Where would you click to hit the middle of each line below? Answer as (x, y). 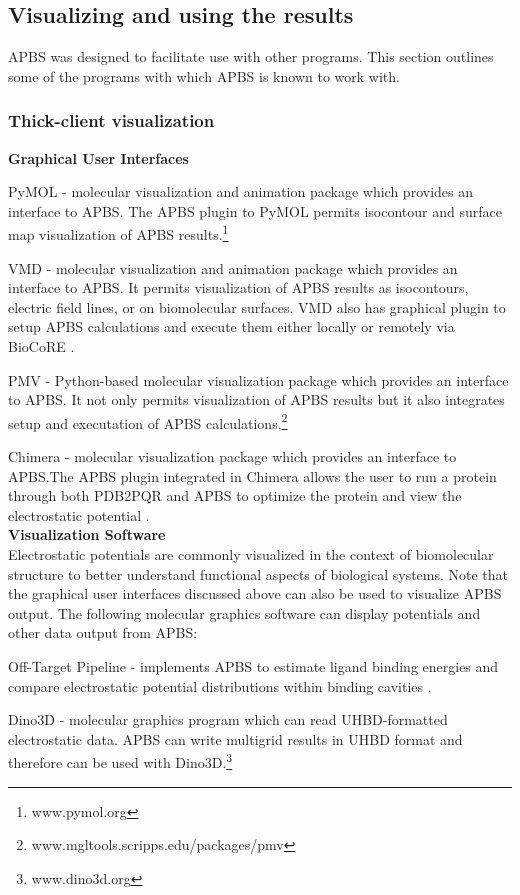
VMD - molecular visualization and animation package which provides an (233, 267)
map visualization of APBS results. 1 (118, 233)
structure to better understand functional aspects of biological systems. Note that (258, 573)
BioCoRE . (41, 346)
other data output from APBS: (103, 632)
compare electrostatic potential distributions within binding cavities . (220, 685)
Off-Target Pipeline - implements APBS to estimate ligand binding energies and (253, 665)
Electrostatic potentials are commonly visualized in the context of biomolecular (251, 554)
